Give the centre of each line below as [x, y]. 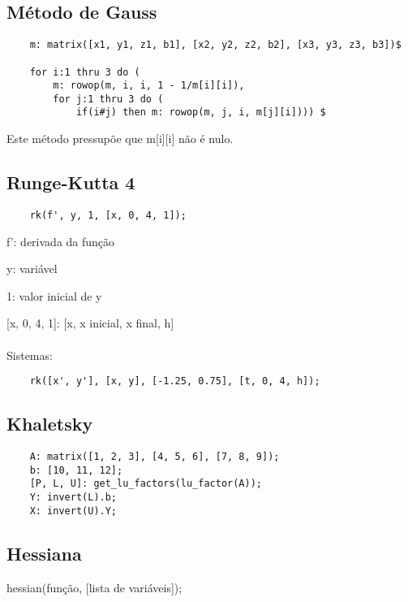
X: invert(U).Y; [73, 511]
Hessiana [44, 553]
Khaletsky [50, 424]
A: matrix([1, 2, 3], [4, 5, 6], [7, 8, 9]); [155, 457]
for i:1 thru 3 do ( [85, 72]
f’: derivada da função [61, 241]
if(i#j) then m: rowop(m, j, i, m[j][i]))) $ [201, 113]
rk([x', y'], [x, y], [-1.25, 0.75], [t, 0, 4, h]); [175, 381]
